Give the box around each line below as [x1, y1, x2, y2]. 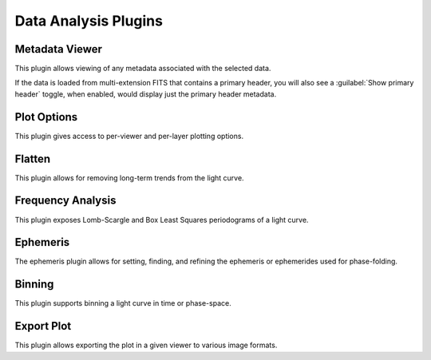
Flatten [14, 152, 51, 165]
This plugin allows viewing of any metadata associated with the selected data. [14, 64, 271, 73]
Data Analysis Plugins [14, 12, 164, 30]
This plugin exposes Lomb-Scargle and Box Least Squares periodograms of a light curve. [14, 215, 309, 224]
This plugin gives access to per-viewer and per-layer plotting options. [14, 131, 243, 140]
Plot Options [14, 110, 78, 124]
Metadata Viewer [14, 42, 103, 56]
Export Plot [14, 319, 72, 333]
